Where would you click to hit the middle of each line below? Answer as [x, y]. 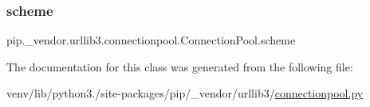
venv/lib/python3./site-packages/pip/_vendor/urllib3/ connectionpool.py [185, 93]
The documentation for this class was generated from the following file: [180, 66]
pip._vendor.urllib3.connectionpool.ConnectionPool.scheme [151, 40]
